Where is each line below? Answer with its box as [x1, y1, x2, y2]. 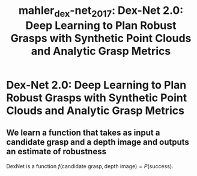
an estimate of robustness [6, 146, 107, 157]
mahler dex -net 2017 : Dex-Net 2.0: [18, 4, 184, 19]
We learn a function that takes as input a [6, 128, 160, 138]
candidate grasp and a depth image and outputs [6, 137, 189, 148]
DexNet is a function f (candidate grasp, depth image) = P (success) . [6, 162, 174, 169]
